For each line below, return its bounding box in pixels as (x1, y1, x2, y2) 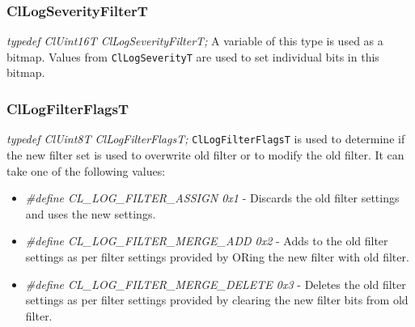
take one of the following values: (6, 162, 166, 179)
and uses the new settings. (25, 205, 156, 222)
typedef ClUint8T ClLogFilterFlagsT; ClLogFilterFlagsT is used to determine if (6, 130, 405, 147)
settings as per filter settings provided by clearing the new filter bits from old (25, 291, 409, 308)
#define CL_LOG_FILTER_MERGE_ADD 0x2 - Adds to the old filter (25, 232, 388, 249)
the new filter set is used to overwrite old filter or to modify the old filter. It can (6, 146, 404, 163)
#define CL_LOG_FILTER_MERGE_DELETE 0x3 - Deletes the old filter (25, 275, 406, 292)
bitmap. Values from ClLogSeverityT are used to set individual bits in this (6, 48, 379, 65)
